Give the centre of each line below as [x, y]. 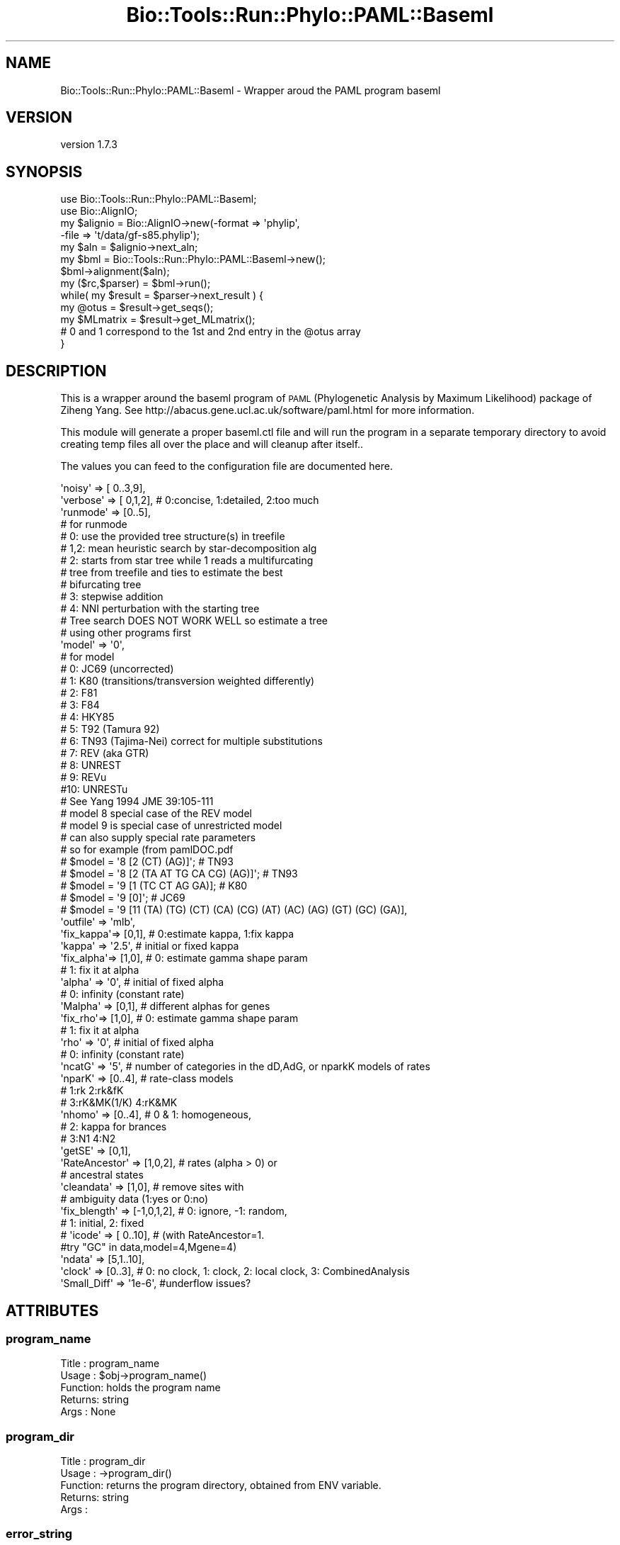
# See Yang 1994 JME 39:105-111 [137, 802]
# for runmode [94, 524]
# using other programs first [126, 633]
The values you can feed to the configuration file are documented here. [226, 466]
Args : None [88, 1412]
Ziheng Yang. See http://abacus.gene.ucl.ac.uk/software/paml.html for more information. [268, 410]
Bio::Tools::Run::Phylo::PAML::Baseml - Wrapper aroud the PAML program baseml [251, 90]
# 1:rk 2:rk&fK [92, 1091]
